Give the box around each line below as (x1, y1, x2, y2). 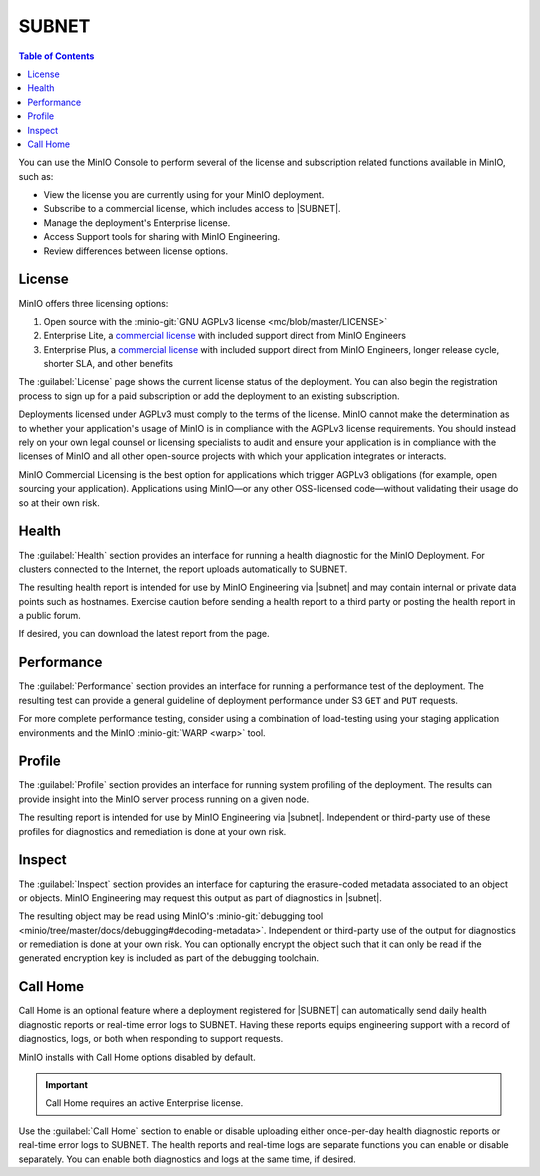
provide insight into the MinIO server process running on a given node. (18, 793, 310, 805)
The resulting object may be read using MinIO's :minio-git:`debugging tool (18, 910, 324, 922)
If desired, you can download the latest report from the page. (18, 628, 270, 640)
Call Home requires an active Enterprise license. (45, 1097, 244, 1109)
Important (45, 1078, 89, 1090)
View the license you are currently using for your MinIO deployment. (43, 189, 325, 201)
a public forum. (18, 610, 81, 622)
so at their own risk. (18, 496, 100, 509)
